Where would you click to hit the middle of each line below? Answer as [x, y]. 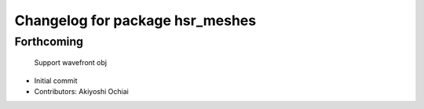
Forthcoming [49, 42]
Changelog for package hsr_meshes [135, 20]
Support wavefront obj [71, 63]
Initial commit [56, 80]
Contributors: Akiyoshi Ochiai [81, 91]
